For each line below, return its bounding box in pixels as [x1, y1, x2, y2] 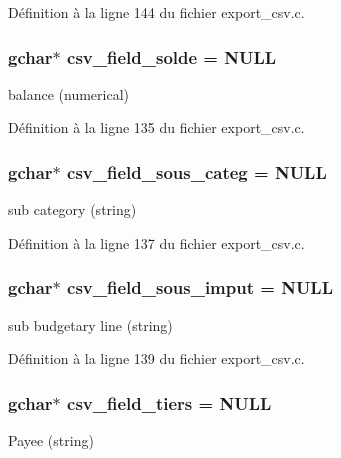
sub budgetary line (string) [8, 314, 173, 335]
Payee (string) [8, 430, 94, 451]
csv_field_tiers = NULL [67, 390, 272, 415]
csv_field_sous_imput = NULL [67, 275, 334, 300]
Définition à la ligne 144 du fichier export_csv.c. [8, 2, 305, 22]
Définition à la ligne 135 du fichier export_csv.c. [8, 117, 305, 138]
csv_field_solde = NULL [67, 44, 277, 69]
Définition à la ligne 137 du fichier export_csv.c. [8, 232, 305, 253]
